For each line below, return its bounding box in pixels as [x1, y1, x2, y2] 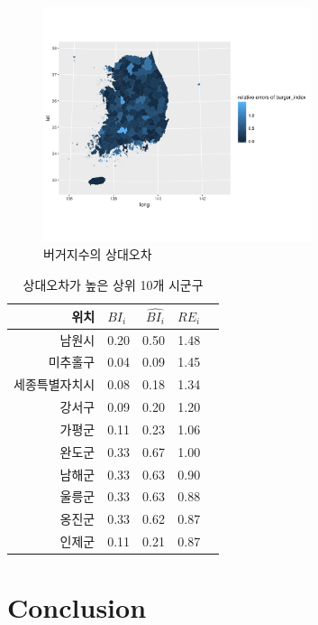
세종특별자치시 [14, 375, 95, 394]
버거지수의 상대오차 [43, 245, 152, 264]
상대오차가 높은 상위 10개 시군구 [23, 275, 204, 294]
